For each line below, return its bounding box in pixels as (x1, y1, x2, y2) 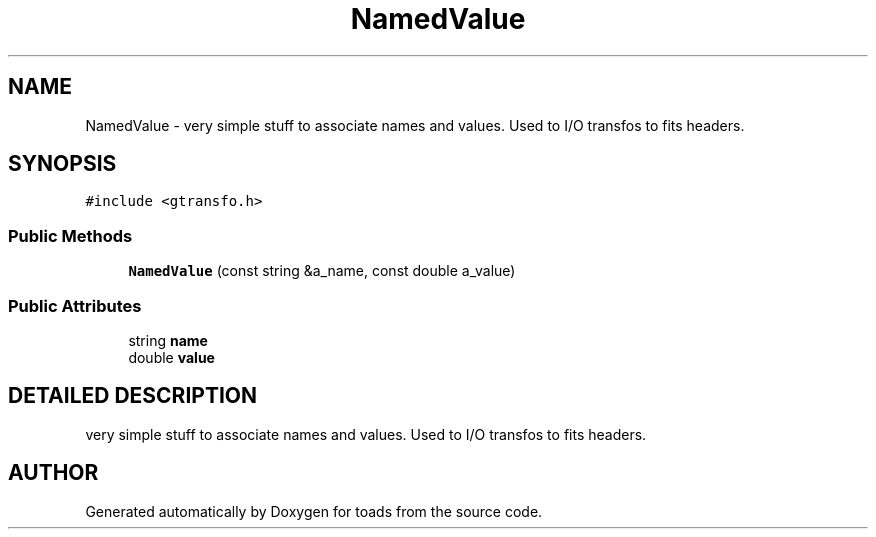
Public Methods (8, 225, 133, 246)
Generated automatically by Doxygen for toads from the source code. (85, 502, 543, 520)
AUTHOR (8, 460, 99, 486)
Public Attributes (8, 295, 142, 316)
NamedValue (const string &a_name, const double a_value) (128, 262, 516, 280)
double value (128, 348, 215, 366)
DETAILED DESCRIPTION (8, 383, 258, 409)
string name (128, 331, 208, 349)
